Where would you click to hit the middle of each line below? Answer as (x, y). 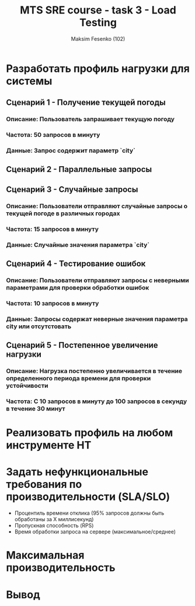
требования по (44, 485)
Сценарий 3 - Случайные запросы (72, 189)
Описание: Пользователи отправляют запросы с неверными (97, 280)
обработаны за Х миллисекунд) (54, 519)
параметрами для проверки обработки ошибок (78, 287)
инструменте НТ (49, 445)
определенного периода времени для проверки (79, 378)
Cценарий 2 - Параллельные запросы (79, 169)
